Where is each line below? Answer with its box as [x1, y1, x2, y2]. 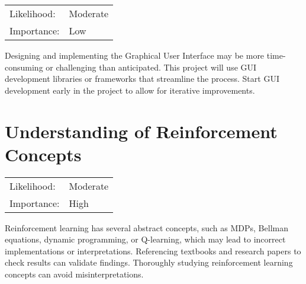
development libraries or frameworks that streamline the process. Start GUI [5, 72, 279, 85]
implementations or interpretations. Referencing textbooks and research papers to [5, 244, 301, 257]
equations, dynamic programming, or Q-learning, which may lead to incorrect [5, 233, 286, 245]
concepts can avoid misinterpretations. [5, 268, 144, 280]
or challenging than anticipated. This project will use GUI [46, 60, 257, 73]
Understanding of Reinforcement [5, 119, 278, 143]
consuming [5, 60, 43, 73]
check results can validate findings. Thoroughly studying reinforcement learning [5, 256, 293, 269]
